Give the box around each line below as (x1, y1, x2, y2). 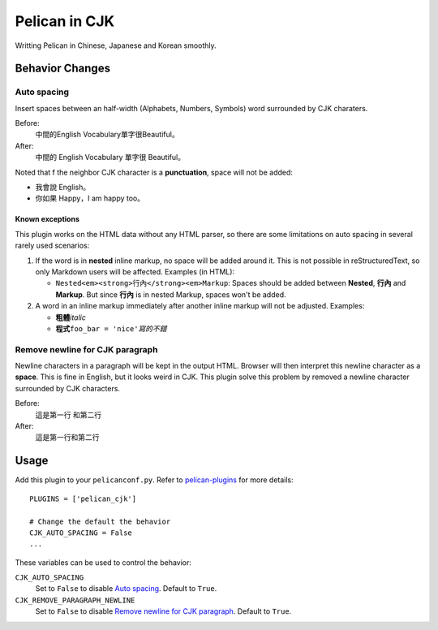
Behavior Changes (15, 62, 111, 76)
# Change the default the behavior (29, 516, 171, 526)
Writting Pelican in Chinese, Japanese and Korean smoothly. (15, 41, 217, 50)
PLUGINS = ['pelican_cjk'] (29, 494, 137, 503)
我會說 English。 (35, 183, 91, 192)
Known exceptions (15, 214, 80, 224)
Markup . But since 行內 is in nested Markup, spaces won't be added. (55, 289, 287, 300)
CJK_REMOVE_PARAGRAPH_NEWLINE (15, 595, 135, 605)
